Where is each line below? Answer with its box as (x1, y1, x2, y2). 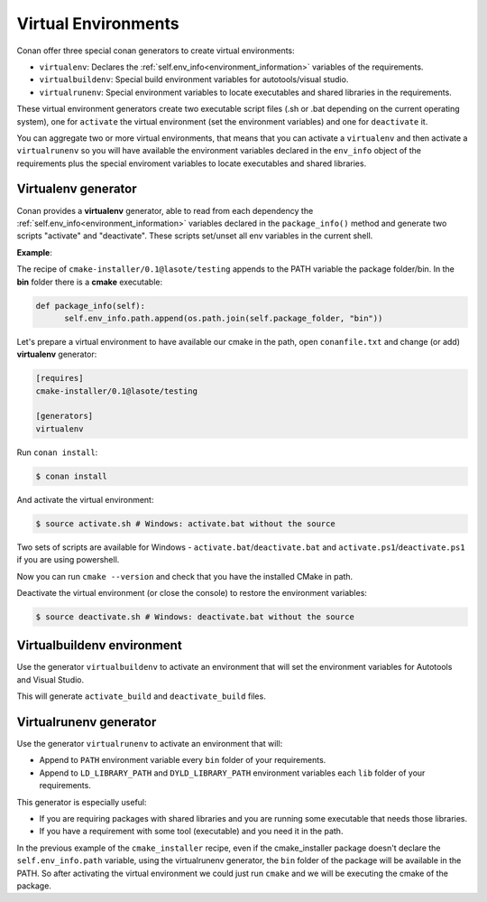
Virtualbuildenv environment (16, 637, 182, 654)
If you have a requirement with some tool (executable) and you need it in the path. (39, 826, 344, 837)
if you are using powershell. (16, 554, 120, 565)
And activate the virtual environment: (16, 494, 154, 505)
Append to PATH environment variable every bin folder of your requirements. (39, 755, 326, 766)
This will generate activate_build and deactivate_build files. (16, 691, 266, 702)
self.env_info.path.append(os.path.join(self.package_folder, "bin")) (64, 312, 383, 323)
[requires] (35, 373, 84, 384)
